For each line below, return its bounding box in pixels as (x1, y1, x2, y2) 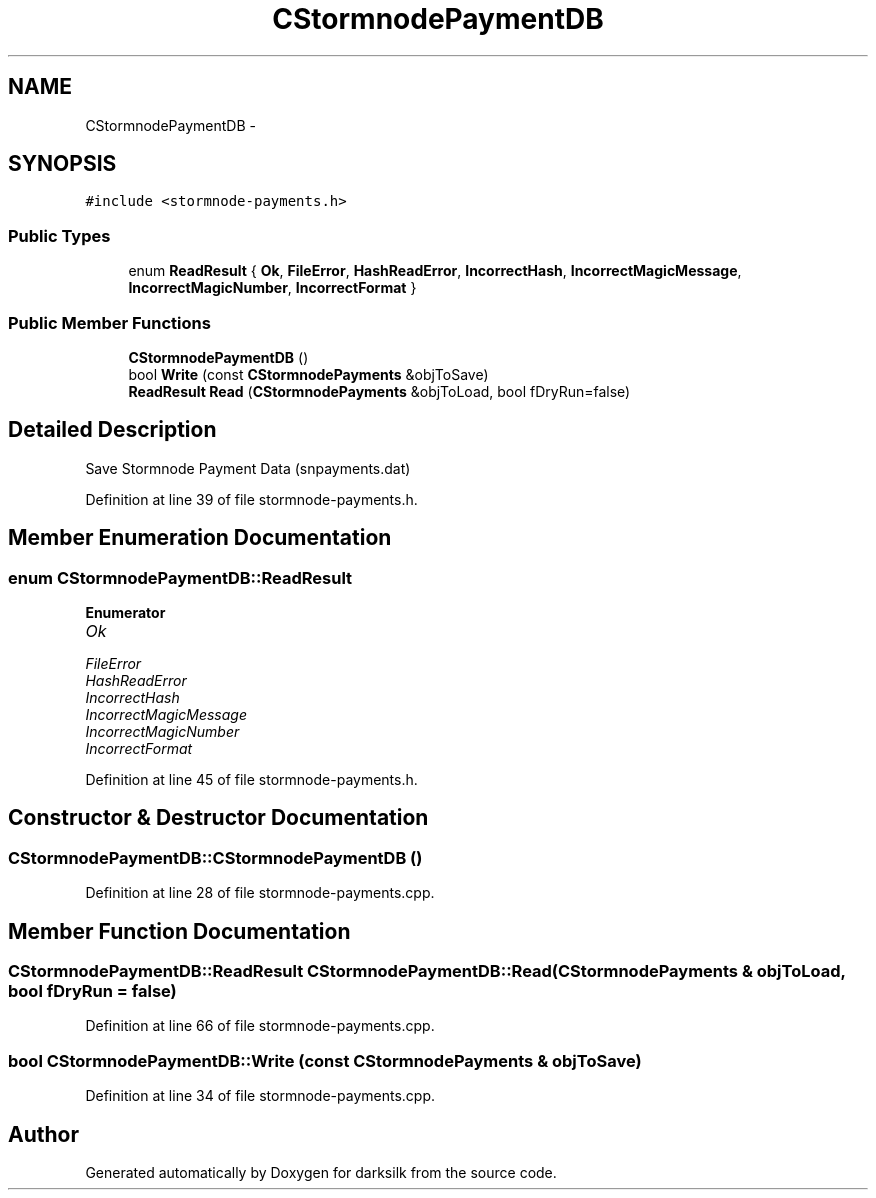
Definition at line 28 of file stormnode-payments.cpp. (85, 884, 435, 902)
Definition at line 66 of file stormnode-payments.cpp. (85, 1017, 435, 1035)
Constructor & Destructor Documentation (8, 805, 429, 831)
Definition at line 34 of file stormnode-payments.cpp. (85, 1087, 435, 1105)
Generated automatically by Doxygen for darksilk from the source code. (85, 1164, 557, 1182)
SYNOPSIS (8, 151, 117, 177)
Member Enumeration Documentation (8, 525, 392, 551)
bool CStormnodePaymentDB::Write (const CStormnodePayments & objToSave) (8, 1050, 642, 1071)
